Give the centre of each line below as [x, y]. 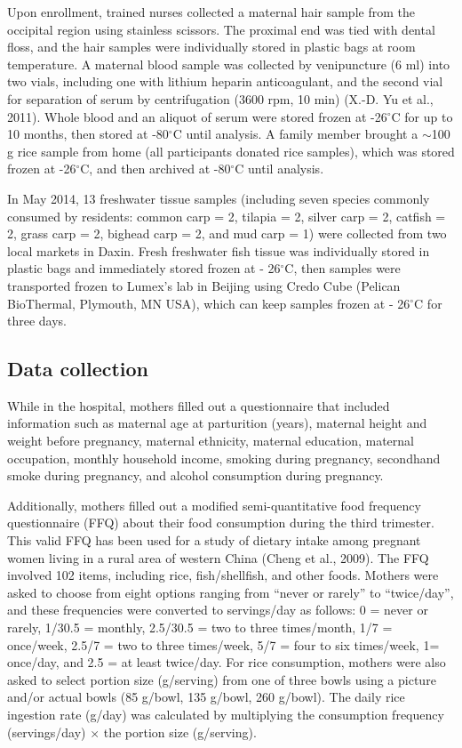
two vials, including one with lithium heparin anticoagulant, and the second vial [225, 81]
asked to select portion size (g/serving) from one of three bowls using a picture [222, 679]
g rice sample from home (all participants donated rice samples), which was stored [231, 151]
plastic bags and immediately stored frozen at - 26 [144, 268]
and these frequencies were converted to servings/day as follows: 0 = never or [218, 610]
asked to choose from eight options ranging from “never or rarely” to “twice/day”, [231, 592]
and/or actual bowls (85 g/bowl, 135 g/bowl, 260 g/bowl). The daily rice [206, 697]
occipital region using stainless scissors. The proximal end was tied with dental [221, 29]
